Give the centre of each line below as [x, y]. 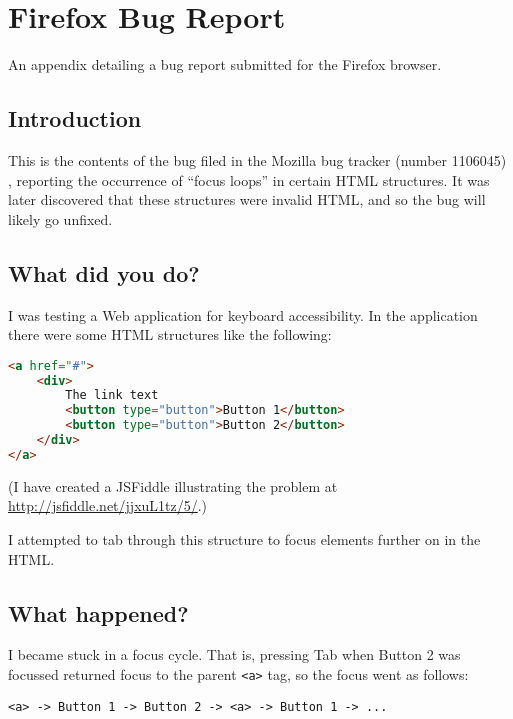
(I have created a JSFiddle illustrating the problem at [173, 485]
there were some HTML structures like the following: [170, 334]
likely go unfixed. [60, 218]
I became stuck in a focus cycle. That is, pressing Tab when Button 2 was [234, 654]
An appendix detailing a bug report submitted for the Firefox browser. [225, 64]
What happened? [98, 612]
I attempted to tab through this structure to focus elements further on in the [244, 539]
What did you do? [104, 272]
